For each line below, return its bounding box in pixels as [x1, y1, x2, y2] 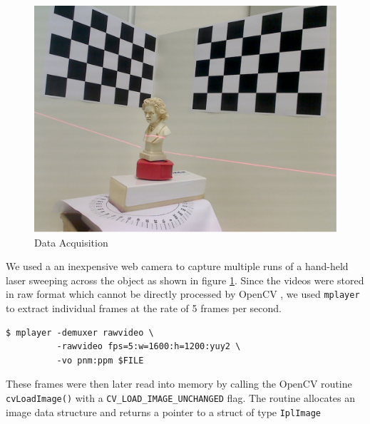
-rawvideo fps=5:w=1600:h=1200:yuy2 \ [56, 341, 241, 352]
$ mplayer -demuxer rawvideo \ [6, 327, 154, 338]
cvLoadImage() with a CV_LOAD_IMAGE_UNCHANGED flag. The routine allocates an [6, 391, 356, 405]
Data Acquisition [34, 234, 108, 249]
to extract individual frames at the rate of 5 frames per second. [6, 301, 282, 316]
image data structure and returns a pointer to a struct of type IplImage [6, 404, 321, 419]
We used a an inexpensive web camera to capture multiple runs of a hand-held [6, 259, 349, 274]
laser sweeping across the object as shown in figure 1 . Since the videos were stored [6, 272, 364, 287]
